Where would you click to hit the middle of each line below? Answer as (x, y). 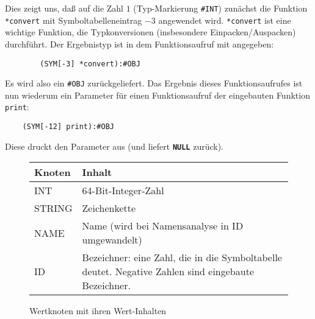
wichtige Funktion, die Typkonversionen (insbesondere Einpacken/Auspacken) (150, 32)
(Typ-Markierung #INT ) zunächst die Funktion (220, 8)
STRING (53, 208)
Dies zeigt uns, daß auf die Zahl (64, 8)
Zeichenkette (109, 208)
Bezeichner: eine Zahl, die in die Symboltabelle (182, 258)
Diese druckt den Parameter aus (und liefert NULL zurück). (114, 146)
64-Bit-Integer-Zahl (123, 191)
